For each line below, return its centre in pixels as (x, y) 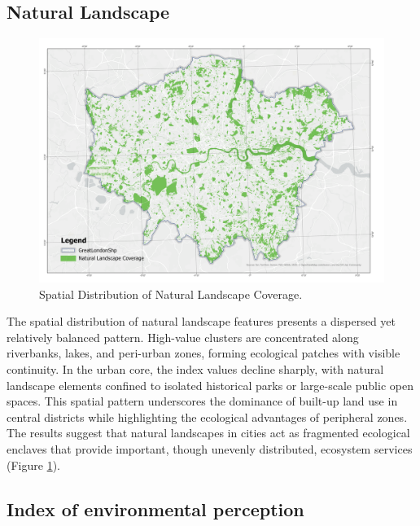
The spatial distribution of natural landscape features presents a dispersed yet (201, 321)
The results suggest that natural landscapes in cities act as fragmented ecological (208, 433)
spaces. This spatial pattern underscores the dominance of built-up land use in (202, 401)
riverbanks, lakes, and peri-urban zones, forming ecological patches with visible (203, 353)
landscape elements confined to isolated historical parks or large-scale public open (210, 385)
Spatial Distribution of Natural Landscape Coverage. (171, 294)
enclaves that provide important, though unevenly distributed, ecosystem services (210, 448)
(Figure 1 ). (33, 465)
